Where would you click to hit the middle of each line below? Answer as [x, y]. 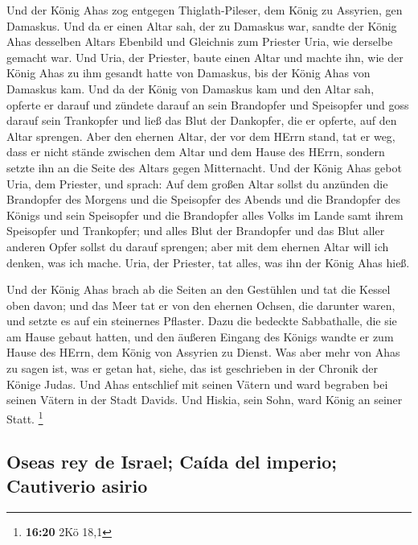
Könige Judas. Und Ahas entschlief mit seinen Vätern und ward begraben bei [197, 384]
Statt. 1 [25, 417]
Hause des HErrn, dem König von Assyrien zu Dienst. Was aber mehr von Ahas [203, 352]
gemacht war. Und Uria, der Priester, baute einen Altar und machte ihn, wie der [205, 57]
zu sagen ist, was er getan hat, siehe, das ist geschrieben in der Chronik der [192, 368]
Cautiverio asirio [77, 485]
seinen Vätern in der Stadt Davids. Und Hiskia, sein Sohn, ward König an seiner [205, 400]
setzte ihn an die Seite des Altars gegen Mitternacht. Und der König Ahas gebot [204, 167]
